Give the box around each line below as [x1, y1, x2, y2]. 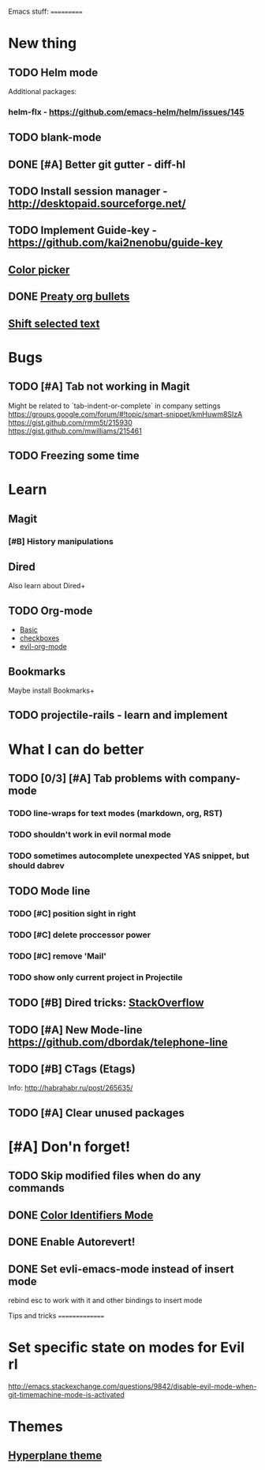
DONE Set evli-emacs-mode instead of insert [8, 1262, 234, 1275]
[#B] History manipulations [8, 535, 114, 546]
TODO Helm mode [8, 66, 99, 79]
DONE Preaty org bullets [8, 290, 130, 304]
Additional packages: [8, 87, 77, 96]
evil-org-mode [19, 642, 67, 652]
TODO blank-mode [8, 130, 102, 145]
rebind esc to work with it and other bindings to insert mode [8, 1295, 203, 1305]
